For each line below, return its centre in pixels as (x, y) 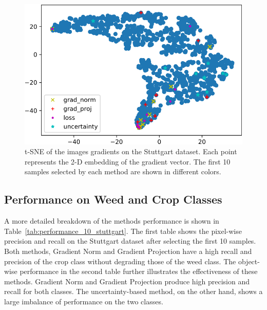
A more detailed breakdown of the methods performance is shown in (112, 221)
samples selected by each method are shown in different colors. (123, 171)
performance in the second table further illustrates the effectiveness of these (139, 271)
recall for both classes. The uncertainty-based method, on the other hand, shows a (133, 291)
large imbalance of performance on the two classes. (84, 301)
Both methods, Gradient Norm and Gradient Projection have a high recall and (128, 251)
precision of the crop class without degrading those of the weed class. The (120, 261)
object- (249, 261)
